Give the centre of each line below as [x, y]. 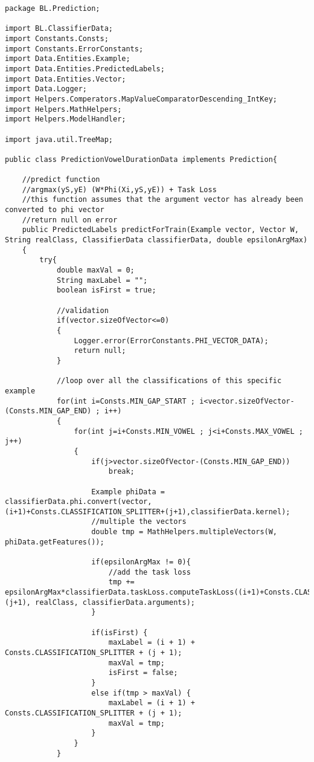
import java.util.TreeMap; [59, 139]
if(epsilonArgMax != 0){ [141, 562]
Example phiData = [128, 492]
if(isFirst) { [120, 632]
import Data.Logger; [46, 89]
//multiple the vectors [139, 522]
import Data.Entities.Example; [68, 59]
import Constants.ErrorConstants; [74, 49]
